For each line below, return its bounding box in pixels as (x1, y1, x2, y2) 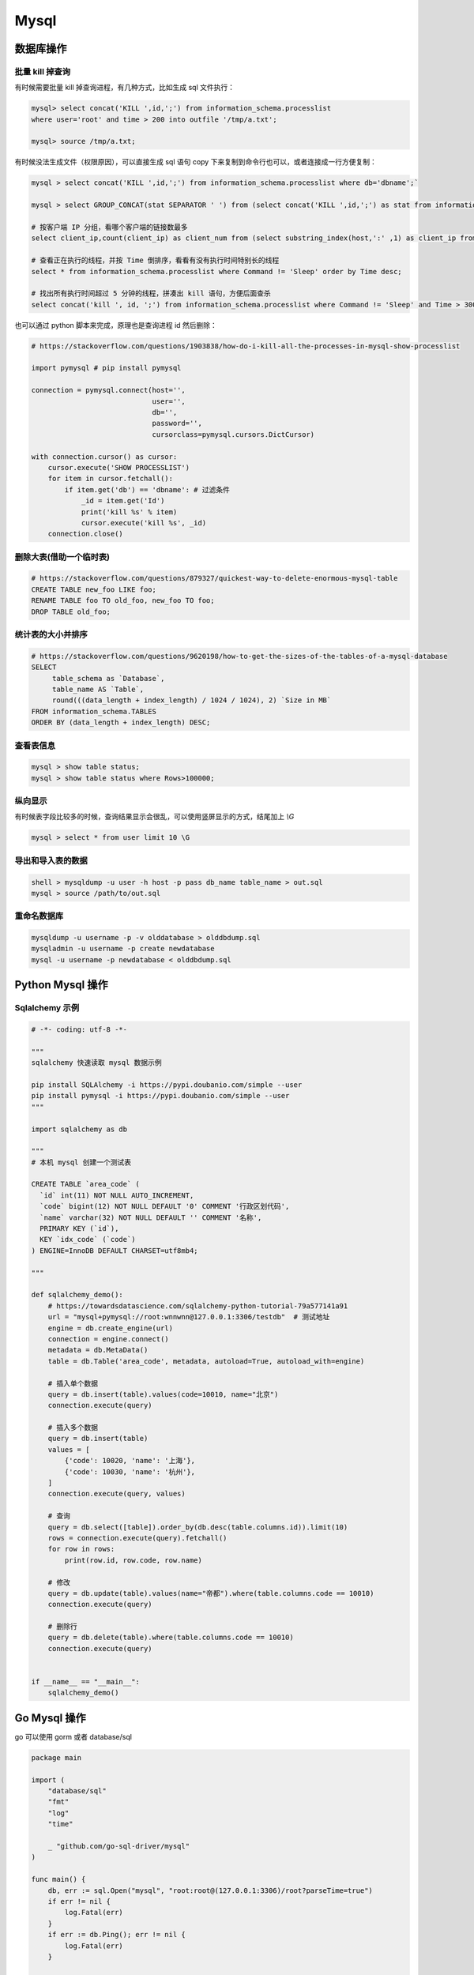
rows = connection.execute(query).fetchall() (47, 1533, 228, 1542)
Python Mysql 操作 (14, 978, 108, 991)
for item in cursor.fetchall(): (47, 474, 174, 483)
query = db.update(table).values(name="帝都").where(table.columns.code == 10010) (47, 1589, 374, 1597)
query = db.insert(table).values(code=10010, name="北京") (47, 1390, 279, 1398)
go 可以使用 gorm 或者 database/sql (14, 1732, 132, 1741)
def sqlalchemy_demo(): (31, 1290, 124, 1300)
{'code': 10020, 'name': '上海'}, (64, 1456, 196, 1465)
